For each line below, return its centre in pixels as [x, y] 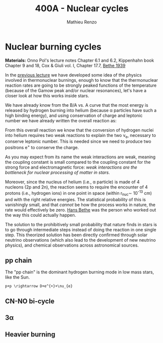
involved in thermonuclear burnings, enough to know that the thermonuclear [81, 80]
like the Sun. [18, 277]
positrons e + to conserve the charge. [42, 147]
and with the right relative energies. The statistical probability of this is [75, 199]
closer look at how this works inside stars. [47, 95]
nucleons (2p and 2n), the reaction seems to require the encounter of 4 [76, 187]
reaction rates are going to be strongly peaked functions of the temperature [81, 85]
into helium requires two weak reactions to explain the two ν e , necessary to [81, 136]
